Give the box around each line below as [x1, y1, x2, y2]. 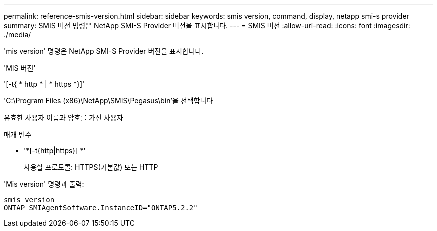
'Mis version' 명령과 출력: [4, 180, 84, 188]
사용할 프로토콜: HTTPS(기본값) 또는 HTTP [24, 163, 158, 171]
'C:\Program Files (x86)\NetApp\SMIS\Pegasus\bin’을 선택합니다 [4, 96, 213, 105]
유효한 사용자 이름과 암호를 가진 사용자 [4, 113, 123, 122]
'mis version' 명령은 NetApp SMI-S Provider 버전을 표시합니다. [4, 47, 204, 55]
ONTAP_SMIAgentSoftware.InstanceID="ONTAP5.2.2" [4, 204, 198, 212]
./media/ [4, 30, 31, 39]
